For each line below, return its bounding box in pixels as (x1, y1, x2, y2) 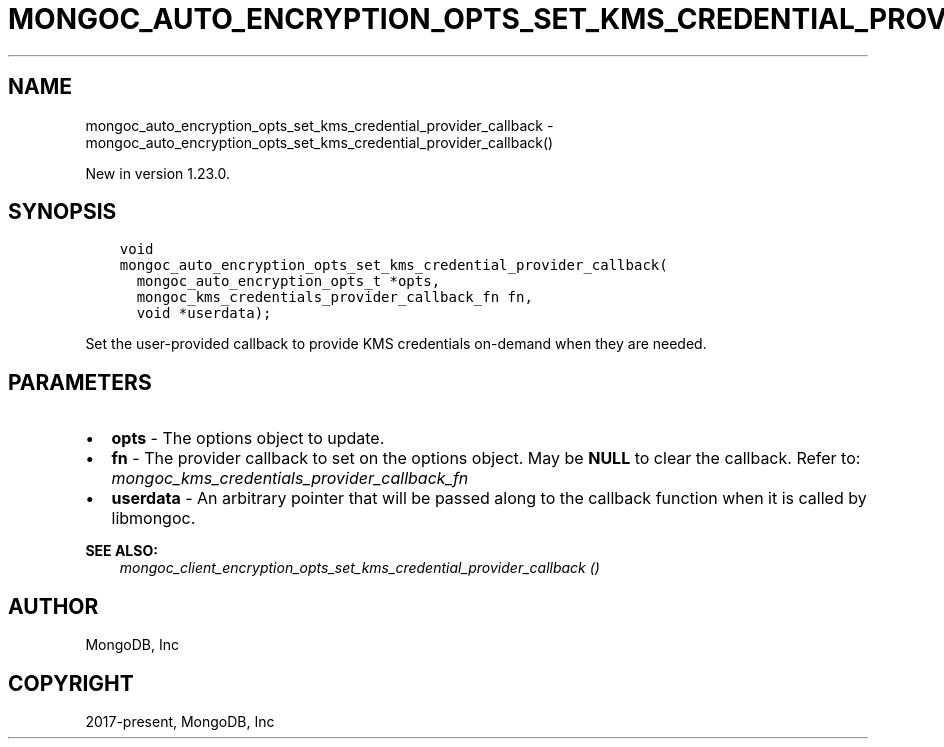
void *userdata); (136, 305, 272, 322)
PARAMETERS (8, 369, 152, 395)
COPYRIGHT (8, 670, 134, 696)
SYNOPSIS (8, 199, 117, 225)
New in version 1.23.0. (85, 164, 231, 182)
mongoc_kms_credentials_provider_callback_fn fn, (136, 289, 533, 306)
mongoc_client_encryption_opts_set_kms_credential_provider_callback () (119, 559, 600, 577)
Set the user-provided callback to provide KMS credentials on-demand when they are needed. (85, 335, 707, 353)
